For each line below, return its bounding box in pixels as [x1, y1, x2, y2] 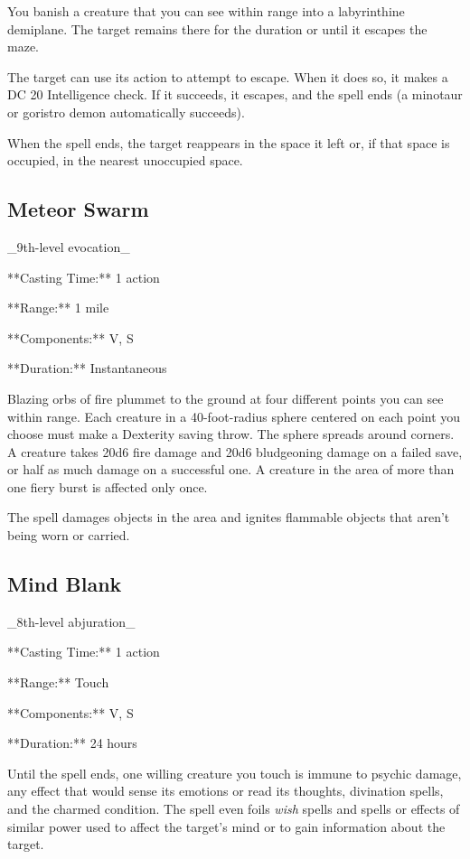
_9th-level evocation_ [7, 237, 130, 256]
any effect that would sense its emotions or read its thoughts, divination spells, [7, 781, 444, 800]
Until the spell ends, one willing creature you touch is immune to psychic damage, [7, 763, 462, 782]
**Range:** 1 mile [7, 298, 109, 317]
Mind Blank [7, 570, 122, 598]
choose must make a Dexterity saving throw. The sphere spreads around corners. [7, 425, 455, 444]
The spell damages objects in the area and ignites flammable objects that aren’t [7, 508, 450, 527]
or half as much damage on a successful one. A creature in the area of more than [7, 460, 455, 479]
